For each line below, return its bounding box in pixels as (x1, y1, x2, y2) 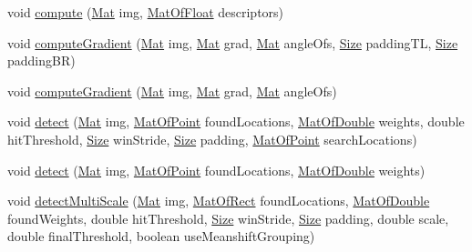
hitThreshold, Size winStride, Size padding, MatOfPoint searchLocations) (7, 129, 417, 148)
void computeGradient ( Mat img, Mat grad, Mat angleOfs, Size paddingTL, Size (7, 33, 458, 52)
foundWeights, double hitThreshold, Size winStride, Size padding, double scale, (7, 208, 449, 227)
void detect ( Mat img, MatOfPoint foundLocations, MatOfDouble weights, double (7, 112, 465, 131)
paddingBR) (7, 51, 76, 70)
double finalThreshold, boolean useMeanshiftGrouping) (7, 227, 315, 246)
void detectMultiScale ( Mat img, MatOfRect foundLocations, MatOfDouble (7, 191, 430, 210)
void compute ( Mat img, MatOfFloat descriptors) (7, 3, 284, 21)
